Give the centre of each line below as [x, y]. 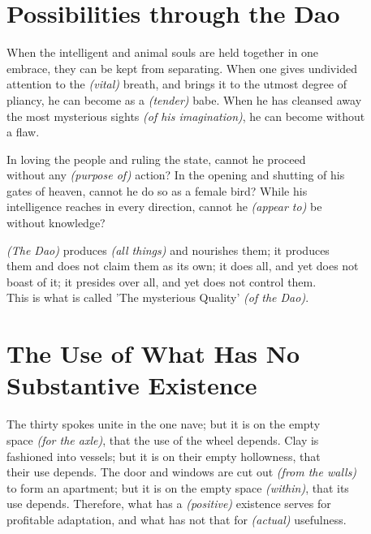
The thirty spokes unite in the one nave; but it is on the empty [164, 424]
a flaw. [23, 132]
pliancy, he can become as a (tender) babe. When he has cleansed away [184, 99]
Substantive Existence [132, 385]
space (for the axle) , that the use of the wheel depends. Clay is [163, 439]
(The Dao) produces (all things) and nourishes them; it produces [168, 250]
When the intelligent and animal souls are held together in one [163, 52]
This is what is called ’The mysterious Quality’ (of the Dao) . [158, 297]
